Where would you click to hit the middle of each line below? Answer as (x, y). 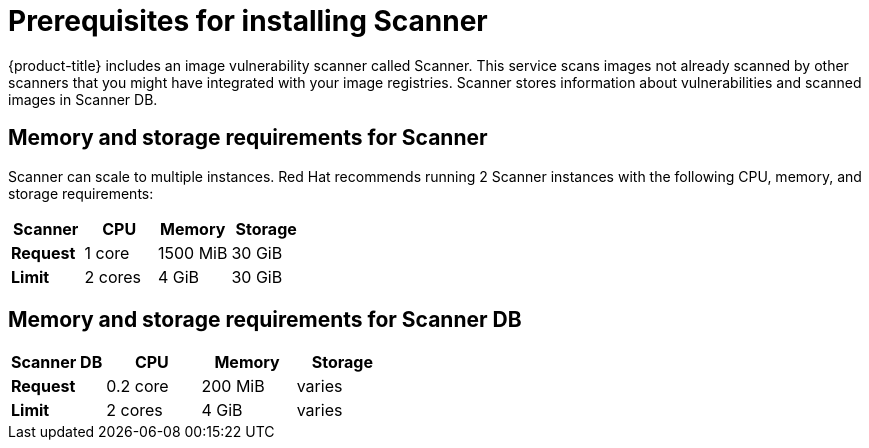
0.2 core (137, 386)
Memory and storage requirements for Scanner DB (265, 320)
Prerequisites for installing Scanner (248, 21)
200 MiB (233, 386)
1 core (107, 252)
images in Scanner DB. (83, 99)
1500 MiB (192, 252)
